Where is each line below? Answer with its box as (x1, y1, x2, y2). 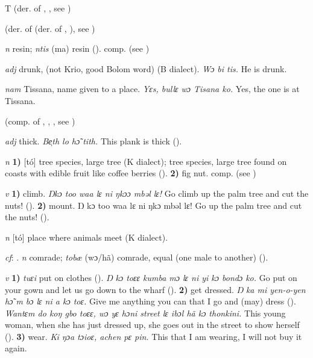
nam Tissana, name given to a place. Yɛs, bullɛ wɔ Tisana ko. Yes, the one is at (5, 82, 300, 95)
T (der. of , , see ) (5, 2, 71, 14)
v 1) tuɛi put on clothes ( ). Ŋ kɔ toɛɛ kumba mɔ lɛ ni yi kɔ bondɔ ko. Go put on (5, 271, 297, 283)
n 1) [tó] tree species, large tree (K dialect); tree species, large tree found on (5, 155, 287, 167)
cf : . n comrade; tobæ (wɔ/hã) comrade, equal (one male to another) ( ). (5, 251, 268, 264)
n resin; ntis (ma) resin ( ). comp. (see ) (5, 42, 150, 55)
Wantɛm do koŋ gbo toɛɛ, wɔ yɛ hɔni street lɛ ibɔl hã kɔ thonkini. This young (5, 306, 286, 319)
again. (5, 342, 27, 354)
